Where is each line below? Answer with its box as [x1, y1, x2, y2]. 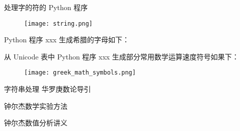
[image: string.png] [24, 20, 93, 27]
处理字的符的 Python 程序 [4, 2, 88, 12]
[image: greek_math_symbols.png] [24, 69, 136, 77]
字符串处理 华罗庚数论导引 [4, 84, 91, 94]
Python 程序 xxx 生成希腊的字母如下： [4, 34, 130, 45]
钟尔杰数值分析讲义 [4, 117, 67, 128]
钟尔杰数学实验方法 [4, 100, 67, 111]
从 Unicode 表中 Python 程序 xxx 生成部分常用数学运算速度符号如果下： [4, 51, 239, 61]
